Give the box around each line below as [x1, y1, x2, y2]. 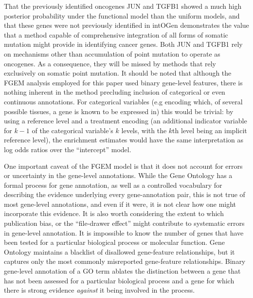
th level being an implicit [172, 125, 247, 135]
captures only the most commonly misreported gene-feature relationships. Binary [4, 256, 246, 266]
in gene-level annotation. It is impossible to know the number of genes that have [4, 227, 244, 238]
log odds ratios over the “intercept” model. [4, 144, 131, 154]
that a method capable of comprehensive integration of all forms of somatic [4, 29, 228, 40]
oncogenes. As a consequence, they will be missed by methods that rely [4, 58, 217, 68]
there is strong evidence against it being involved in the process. [4, 285, 195, 295]
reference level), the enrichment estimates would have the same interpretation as [4, 135, 243, 145]
